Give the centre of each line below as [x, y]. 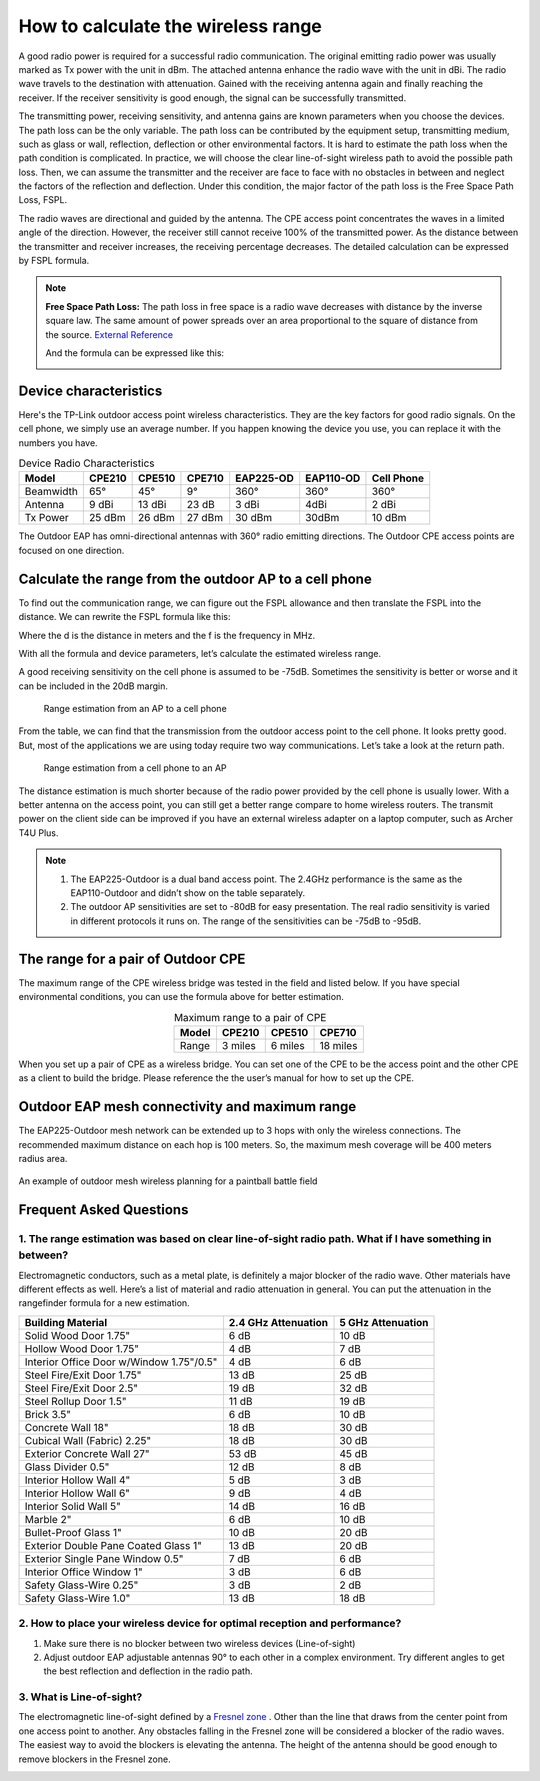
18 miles [338, 1045]
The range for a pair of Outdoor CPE [132, 958]
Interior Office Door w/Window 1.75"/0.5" [121, 1362]
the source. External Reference [109, 334]
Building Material [66, 1322]
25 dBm [107, 518]
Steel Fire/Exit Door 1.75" [83, 1375]
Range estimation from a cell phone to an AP [135, 768]
